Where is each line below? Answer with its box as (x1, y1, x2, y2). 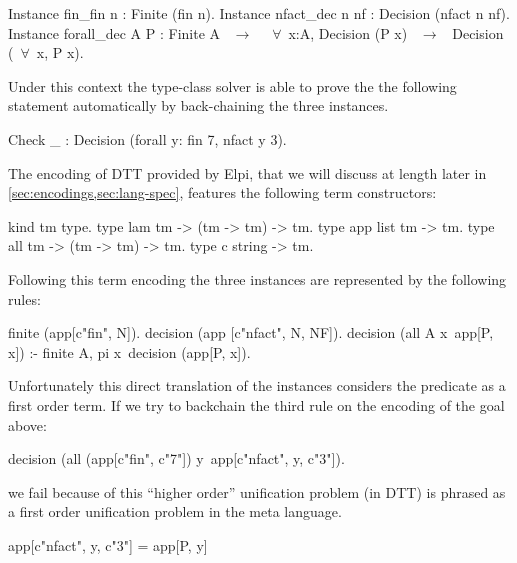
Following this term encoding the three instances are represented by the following (8, 268, 507, 289)
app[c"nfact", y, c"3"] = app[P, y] (8, 534, 208, 555)
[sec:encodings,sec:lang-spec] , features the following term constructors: (8, 182, 437, 203)
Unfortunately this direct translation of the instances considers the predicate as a (8, 375, 506, 396)
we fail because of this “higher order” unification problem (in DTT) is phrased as (8, 481, 506, 502)
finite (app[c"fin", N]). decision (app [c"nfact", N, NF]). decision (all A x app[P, (8, 322, 494, 343)
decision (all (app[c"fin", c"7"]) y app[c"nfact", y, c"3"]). (8, 448, 345, 469)
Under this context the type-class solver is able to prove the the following (8, 75, 457, 96)
